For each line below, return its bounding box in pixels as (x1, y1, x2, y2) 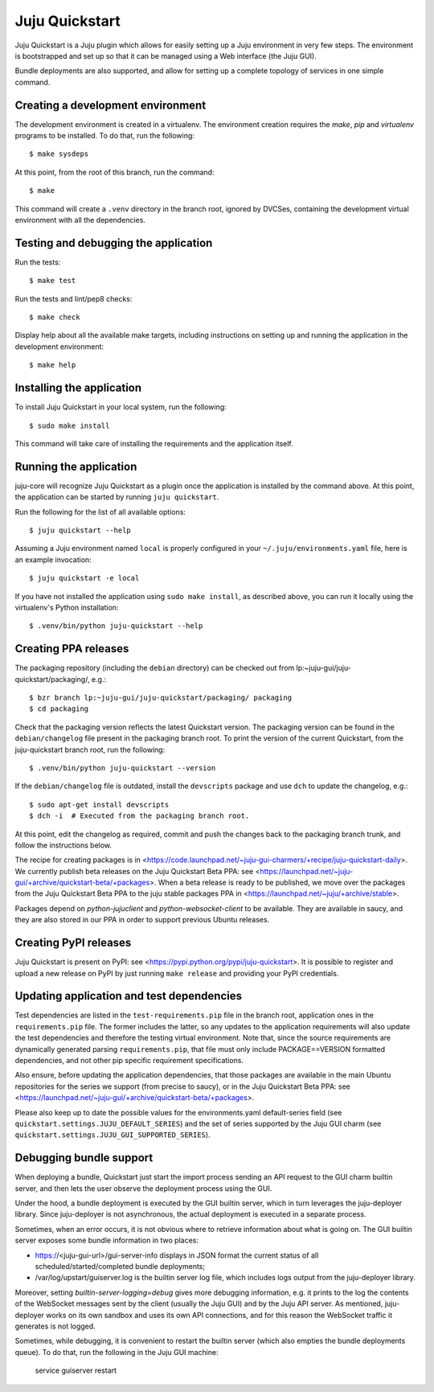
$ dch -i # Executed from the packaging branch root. (29, 811, 250, 820)
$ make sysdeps (29, 150, 89, 158)
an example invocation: (14, 555, 92, 565)
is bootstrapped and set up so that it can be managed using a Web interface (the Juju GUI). (14, 51, 317, 60)
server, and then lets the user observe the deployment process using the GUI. (14, 1183, 272, 1193)
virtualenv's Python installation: (14, 602, 119, 612)
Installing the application (14, 381, 142, 395)
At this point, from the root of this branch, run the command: (14, 167, 215, 177)
